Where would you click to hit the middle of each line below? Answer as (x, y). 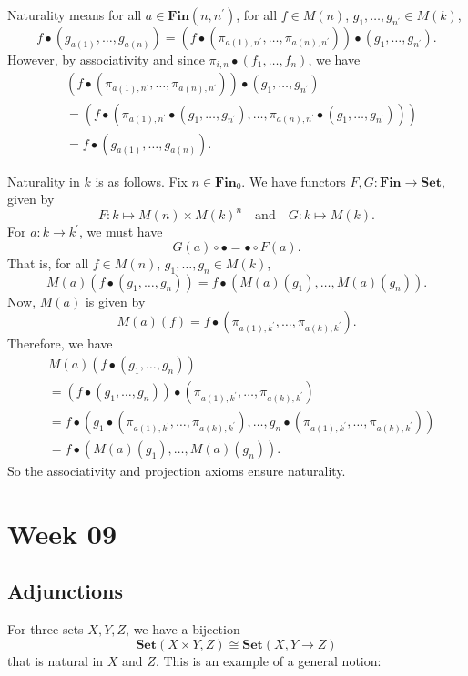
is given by (115, 301)
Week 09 (62, 533)
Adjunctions (66, 591)
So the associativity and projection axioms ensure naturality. (177, 470)
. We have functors (294, 181)
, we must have (121, 232)
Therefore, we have (60, 343)
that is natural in (56, 660)
